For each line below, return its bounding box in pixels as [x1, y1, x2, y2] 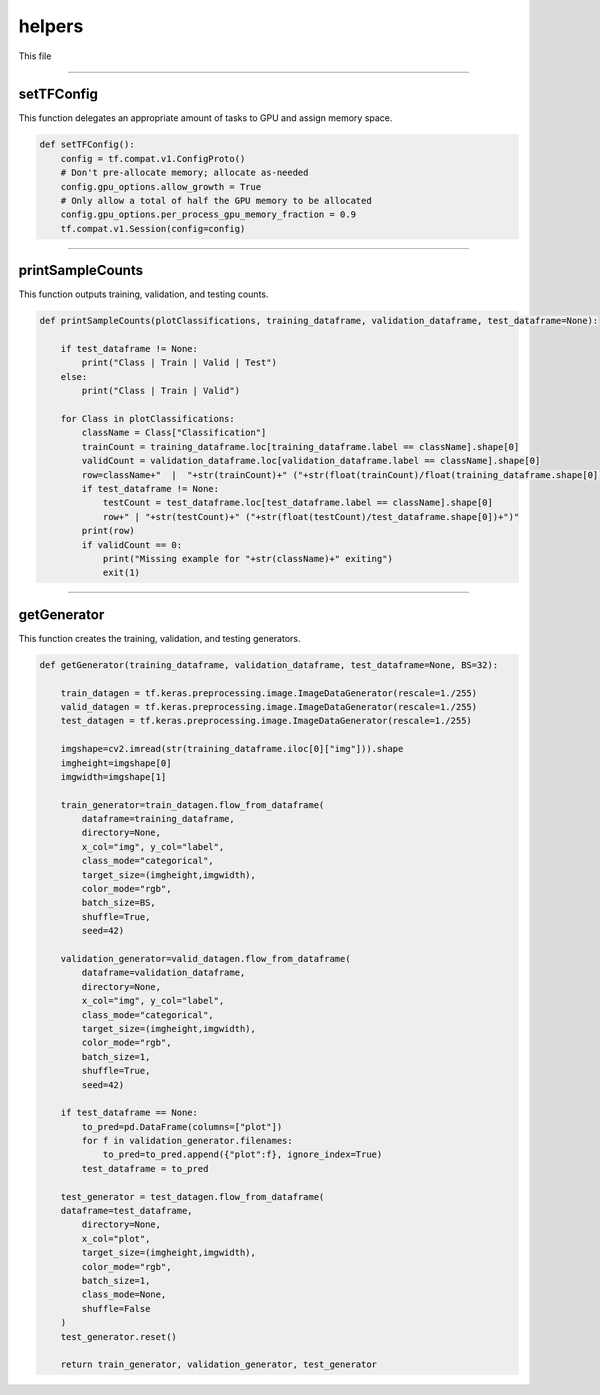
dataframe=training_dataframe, [81, 813, 235, 825]
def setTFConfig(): [39, 139, 135, 150]
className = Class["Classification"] [81, 427, 267, 439]
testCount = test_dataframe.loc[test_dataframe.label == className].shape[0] [102, 497, 494, 509]
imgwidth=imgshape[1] [60, 771, 167, 782]
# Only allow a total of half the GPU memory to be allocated [60, 195, 372, 206]
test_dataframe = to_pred [81, 1163, 209, 1174]
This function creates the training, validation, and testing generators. [18, 632, 301, 644]
